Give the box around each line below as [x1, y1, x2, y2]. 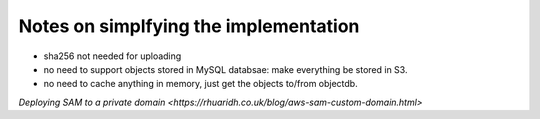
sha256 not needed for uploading [43, 50, 182, 62]
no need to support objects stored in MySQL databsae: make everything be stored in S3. [43, 63, 408, 75]
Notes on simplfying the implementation [18, 15, 360, 37]
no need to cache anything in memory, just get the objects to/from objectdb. [43, 78, 359, 90]
